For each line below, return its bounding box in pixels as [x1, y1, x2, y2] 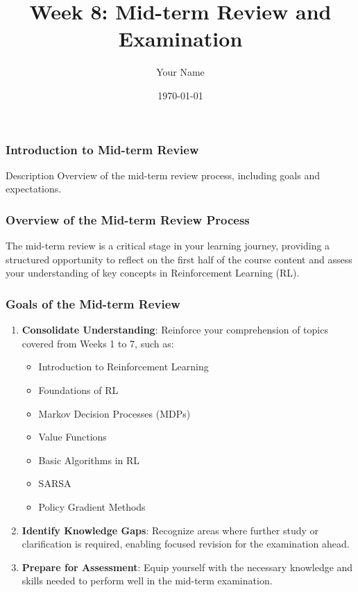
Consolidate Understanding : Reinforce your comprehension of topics [22, 322, 328, 337]
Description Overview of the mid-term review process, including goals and [6, 167, 320, 182]
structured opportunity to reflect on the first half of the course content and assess [6, 252, 352, 266]
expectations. [6, 181, 62, 196]
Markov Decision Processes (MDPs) [38, 406, 191, 420]
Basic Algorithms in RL [38, 452, 140, 467]
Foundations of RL [38, 382, 119, 397]
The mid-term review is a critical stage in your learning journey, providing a [6, 238, 330, 253]
